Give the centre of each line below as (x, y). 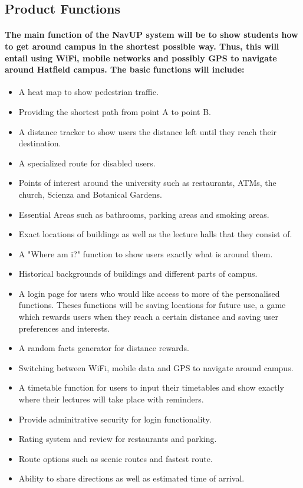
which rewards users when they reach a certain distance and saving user (148, 317)
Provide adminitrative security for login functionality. (115, 419)
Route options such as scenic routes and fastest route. (116, 458)
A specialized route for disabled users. (87, 163)
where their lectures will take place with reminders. (111, 399)
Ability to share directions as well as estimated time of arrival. (131, 478)
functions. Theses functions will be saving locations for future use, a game (152, 305)
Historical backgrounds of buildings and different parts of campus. (138, 274)
